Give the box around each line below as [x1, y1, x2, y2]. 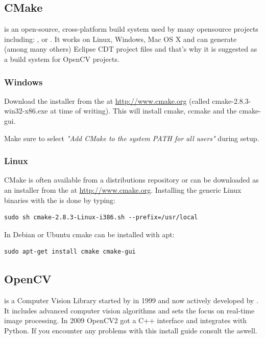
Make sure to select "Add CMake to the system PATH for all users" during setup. [4, 132, 259, 143]
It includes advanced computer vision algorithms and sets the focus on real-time [4, 305, 255, 315]
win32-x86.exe [4, 105, 48, 116]
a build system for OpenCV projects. [4, 53, 119, 64]
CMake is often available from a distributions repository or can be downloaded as [4, 174, 259, 185]
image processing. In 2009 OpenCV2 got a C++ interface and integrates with [4, 315, 247, 326]
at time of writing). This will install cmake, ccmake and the [50, 105, 237, 116]
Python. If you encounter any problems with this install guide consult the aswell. [4, 325, 257, 335]
